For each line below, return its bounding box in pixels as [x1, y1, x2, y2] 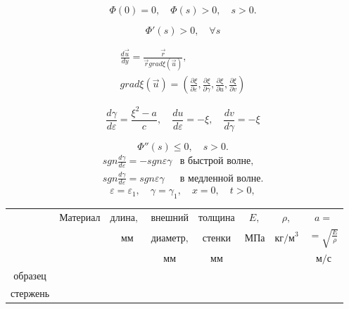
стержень [11, 289, 50, 299]
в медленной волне [179, 173, 261, 184]
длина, [110, 213, 138, 223]
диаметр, [151, 234, 189, 244]
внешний [151, 213, 189, 223]
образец [13, 272, 46, 282]
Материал [59, 213, 101, 223]
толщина [198, 213, 235, 223]
